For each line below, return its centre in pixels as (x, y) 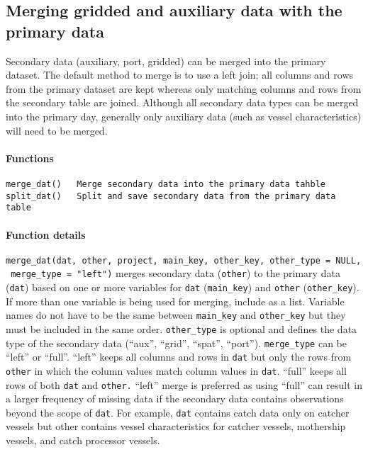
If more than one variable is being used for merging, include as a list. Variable (175, 301)
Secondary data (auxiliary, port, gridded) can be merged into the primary (166, 61)
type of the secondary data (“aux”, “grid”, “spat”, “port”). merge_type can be (176, 343)
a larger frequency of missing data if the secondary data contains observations (175, 399)
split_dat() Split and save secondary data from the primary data (171, 196)
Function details (46, 234)
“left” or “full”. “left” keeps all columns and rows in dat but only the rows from (179, 357)
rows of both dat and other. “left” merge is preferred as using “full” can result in (184, 384)
